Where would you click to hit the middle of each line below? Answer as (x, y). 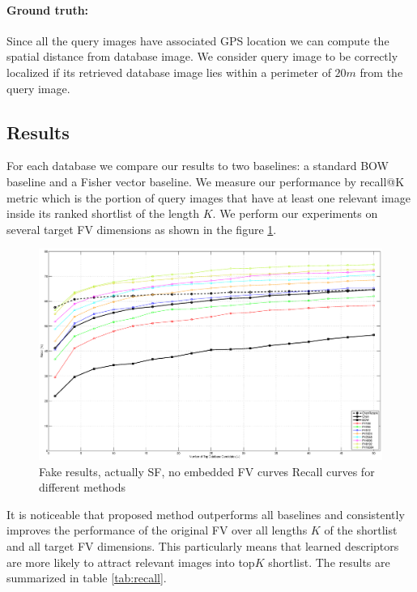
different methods (83, 487)
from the (381, 72)
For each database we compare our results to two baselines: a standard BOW (198, 166)
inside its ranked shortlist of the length (103, 213)
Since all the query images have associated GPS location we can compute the (198, 40)
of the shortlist (361, 530)
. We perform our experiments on (295, 213)
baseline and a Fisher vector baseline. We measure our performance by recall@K (206, 181)
